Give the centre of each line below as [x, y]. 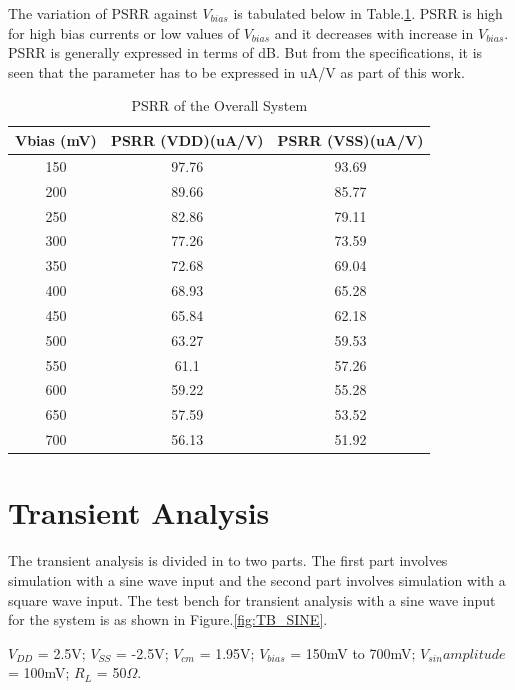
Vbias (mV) [56, 139]
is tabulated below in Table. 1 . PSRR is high [368, 13]
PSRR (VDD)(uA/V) [187, 139]
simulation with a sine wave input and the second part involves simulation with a [257, 579]
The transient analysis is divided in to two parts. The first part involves [228, 560]
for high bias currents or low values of [123, 32]
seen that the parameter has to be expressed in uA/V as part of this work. [236, 71]
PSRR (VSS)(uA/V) [350, 139]
